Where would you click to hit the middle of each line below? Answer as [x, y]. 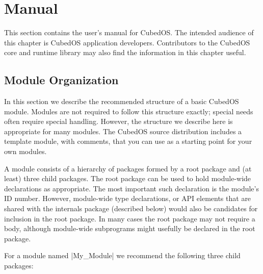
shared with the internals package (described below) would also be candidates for [131, 208]
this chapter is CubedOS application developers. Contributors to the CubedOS [127, 42]
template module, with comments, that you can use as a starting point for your [128, 141]
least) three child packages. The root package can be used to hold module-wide [128, 178]
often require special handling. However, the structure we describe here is [119, 121]
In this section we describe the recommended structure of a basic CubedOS [122, 101]
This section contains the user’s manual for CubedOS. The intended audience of [129, 32]
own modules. [25, 151]
